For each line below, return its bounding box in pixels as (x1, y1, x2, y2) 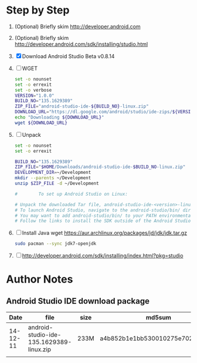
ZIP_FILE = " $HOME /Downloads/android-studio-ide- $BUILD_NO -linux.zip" (14, 164, 186, 170)
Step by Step (6, 4, 70, 17)
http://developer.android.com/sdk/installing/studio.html (14, 41, 148, 48)
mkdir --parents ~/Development (14, 175, 91, 181)
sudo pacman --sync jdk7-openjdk (14, 241, 97, 247)
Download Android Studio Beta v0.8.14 (22, 52, 115, 59)
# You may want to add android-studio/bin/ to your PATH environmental (14, 213, 193, 219)
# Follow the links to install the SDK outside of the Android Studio (14, 218, 191, 224)
